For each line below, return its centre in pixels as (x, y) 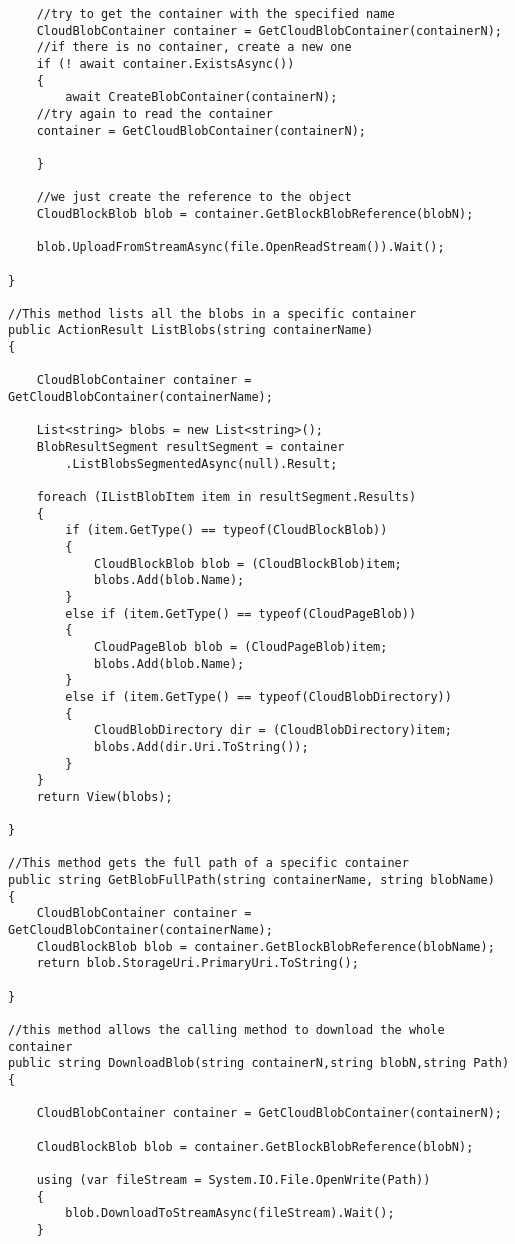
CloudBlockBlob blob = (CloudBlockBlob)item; (247, 563)
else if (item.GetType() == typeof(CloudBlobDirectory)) (258, 696)
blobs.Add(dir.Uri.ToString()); (201, 746)
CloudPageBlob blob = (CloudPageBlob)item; (240, 646)
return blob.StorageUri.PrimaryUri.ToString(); (197, 963)
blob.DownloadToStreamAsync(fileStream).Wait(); (230, 1213)
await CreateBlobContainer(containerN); (201, 97)
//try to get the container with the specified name (215, 14)
